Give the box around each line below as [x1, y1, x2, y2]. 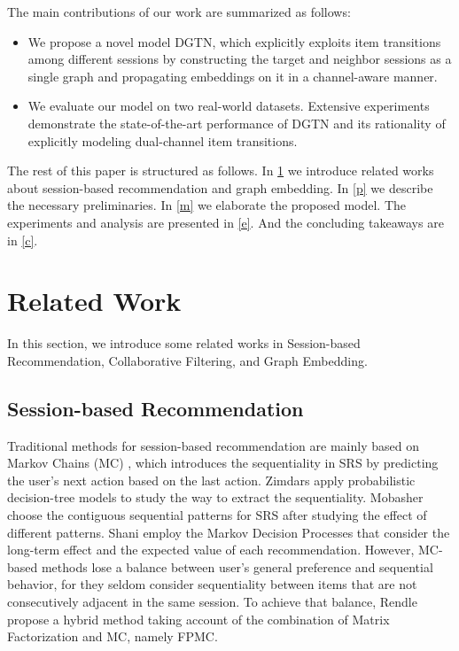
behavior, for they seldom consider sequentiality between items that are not [7, 575, 417, 593]
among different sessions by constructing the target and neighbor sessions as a [27, 50, 452, 68]
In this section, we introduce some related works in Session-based [7, 334, 361, 353]
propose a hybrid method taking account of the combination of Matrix [7, 609, 390, 628]
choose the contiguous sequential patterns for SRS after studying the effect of [7, 506, 427, 524]
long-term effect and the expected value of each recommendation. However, [7, 540, 415, 559]
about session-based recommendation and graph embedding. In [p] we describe [7, 178, 433, 197]
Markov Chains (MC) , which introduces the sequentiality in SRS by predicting [7, 453, 439, 472]
